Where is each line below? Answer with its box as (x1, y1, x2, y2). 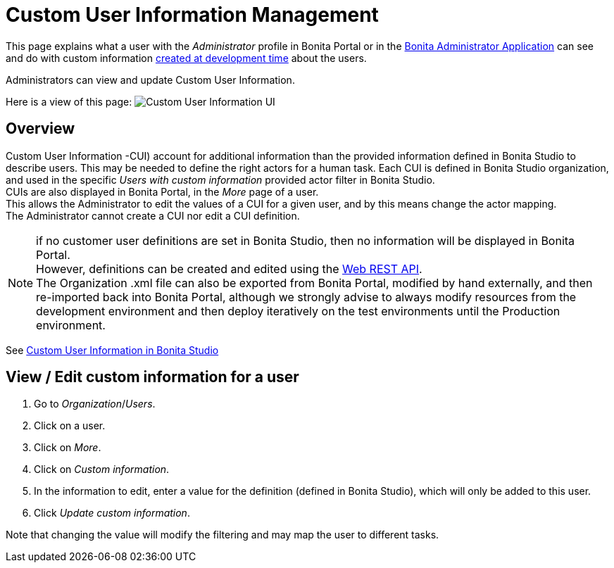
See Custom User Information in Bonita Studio (6, 343, 219, 356)
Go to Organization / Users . (34, 398, 156, 410)
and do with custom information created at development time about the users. (6, 51, 367, 64)
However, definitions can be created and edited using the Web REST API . (36, 261, 422, 276)
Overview (6, 120, 75, 138)
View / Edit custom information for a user (6, 368, 299, 386)
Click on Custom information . (34, 463, 170, 476)
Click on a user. (34, 419, 106, 432)
